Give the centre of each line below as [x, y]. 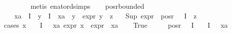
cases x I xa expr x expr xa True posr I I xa [116, 25]
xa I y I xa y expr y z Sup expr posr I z [105, 15]
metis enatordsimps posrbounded [87, 6]
